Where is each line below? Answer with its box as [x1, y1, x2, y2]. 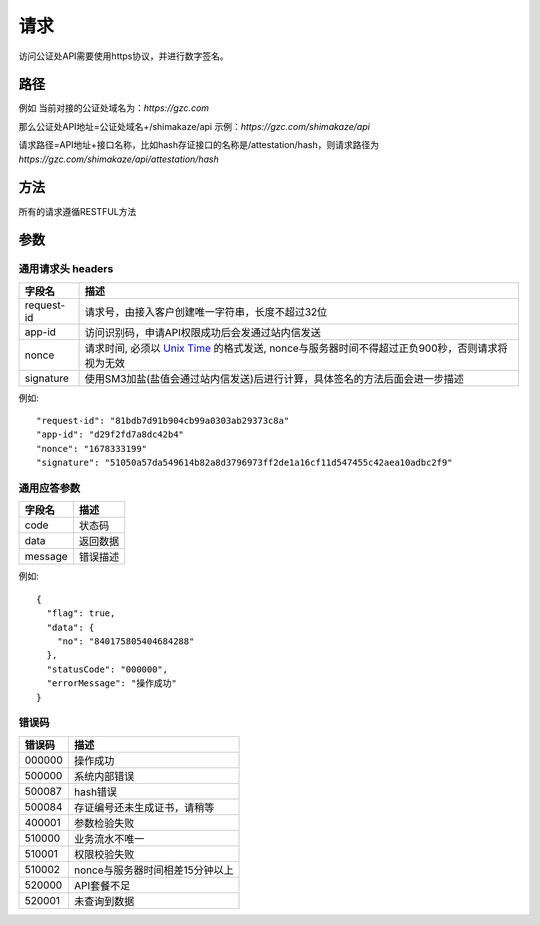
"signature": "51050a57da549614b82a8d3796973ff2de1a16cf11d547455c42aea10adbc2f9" [36, 457, 453, 469]
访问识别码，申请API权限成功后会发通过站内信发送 [84, 325, 322, 339]
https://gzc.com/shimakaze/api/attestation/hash [18, 153, 219, 165]
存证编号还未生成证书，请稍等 [73, 800, 215, 814]
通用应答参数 [18, 481, 81, 495]
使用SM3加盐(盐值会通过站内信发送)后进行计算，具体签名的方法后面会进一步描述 [84, 371, 464, 385]
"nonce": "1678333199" [36, 443, 148, 454]
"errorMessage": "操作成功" [46, 678, 177, 689]
